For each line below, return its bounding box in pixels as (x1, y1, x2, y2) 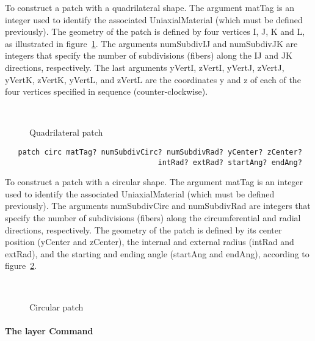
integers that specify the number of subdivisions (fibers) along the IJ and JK (5, 49, 292, 62)
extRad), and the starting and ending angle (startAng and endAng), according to (5, 247, 310, 260)
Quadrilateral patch (29, 126, 103, 139)
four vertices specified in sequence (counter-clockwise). (5, 85, 208, 98)
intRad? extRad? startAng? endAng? (157, 158, 302, 167)
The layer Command (5, 324, 93, 337)
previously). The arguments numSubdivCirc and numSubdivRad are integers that (5, 199, 311, 212)
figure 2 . (5, 259, 37, 272)
